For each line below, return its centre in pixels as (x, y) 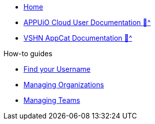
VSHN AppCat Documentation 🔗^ (78, 38)
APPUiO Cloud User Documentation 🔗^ (87, 22)
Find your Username (57, 69)
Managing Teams (52, 100)
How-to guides (28, 53)
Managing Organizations (64, 85)
